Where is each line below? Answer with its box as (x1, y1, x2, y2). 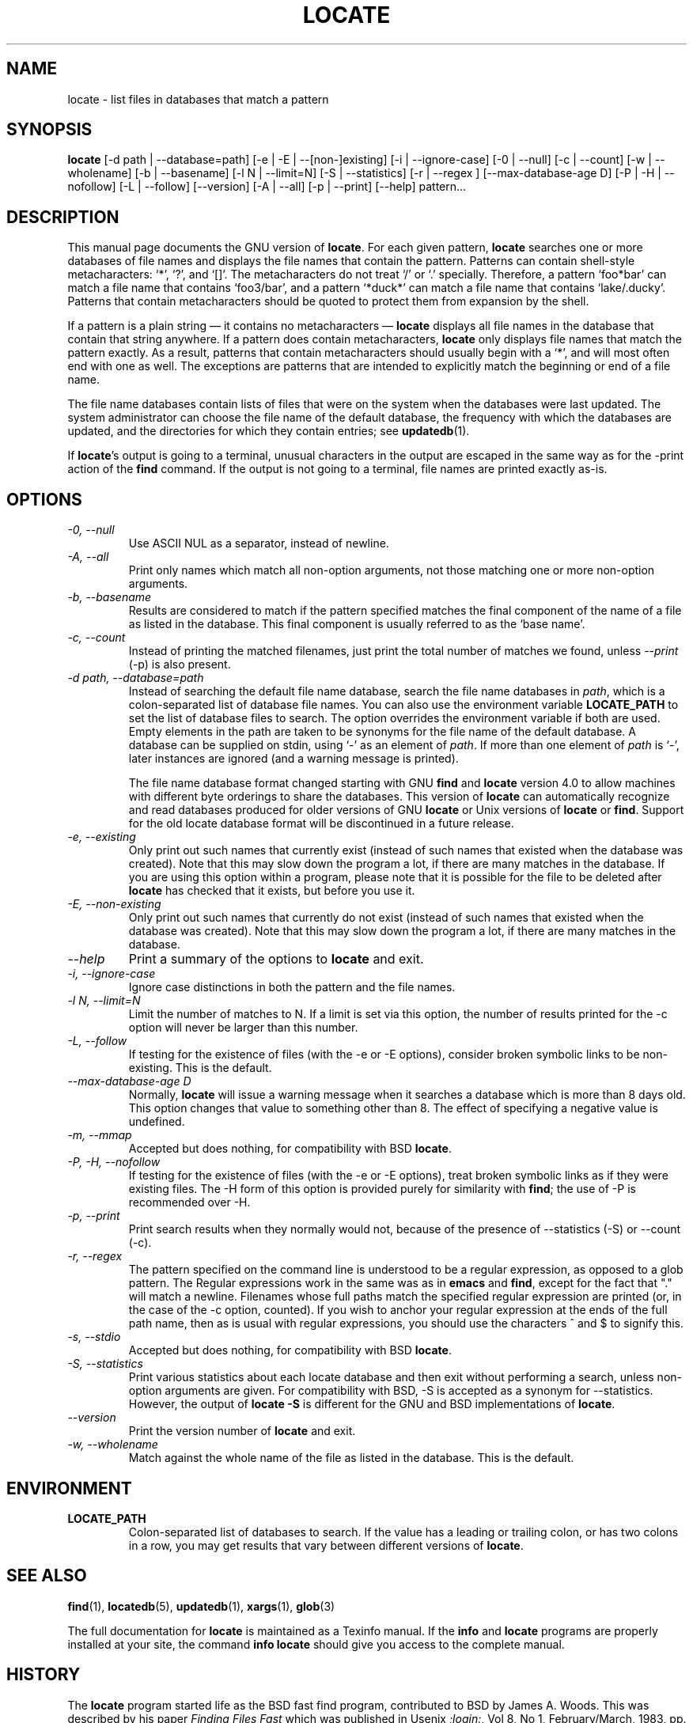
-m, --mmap (67, 1128, 132, 1142)
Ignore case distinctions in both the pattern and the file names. (128, 980, 456, 994)
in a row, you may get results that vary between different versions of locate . (128, 1538, 524, 1552)
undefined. (128, 1115, 185, 1129)
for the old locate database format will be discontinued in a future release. (128, 816, 514, 831)
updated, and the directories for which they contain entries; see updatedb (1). (67, 424, 470, 438)
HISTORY (6, 1664, 81, 1685)
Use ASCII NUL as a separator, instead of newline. (128, 536, 389, 551)
